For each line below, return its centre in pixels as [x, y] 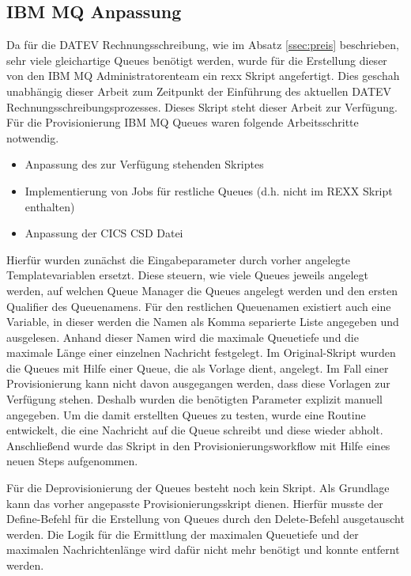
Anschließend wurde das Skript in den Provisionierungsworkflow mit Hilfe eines [198, 445]
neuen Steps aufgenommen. [72, 461]
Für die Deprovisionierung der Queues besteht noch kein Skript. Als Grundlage [198, 488]
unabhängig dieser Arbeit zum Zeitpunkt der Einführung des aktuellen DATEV [199, 91]
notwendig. [33, 137]
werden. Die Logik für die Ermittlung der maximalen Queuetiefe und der [183, 534]
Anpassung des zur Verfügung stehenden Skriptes [144, 164]
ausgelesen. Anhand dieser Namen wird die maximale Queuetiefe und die [183, 337]
